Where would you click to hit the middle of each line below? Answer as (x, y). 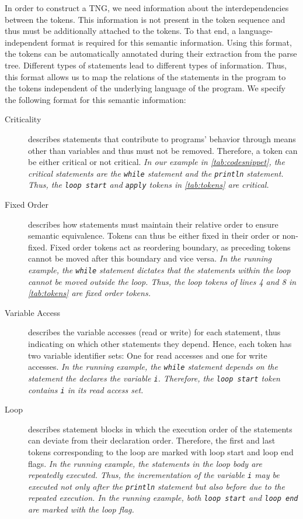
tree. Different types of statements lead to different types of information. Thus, (146, 65)
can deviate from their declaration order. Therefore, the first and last (152, 440)
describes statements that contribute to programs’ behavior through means (162, 138)
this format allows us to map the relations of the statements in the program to (145, 76)
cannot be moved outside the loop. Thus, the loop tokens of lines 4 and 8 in (162, 281)
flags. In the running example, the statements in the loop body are (145, 463)
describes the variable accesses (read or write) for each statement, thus (154, 332)
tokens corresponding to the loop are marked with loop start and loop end (161, 451)
